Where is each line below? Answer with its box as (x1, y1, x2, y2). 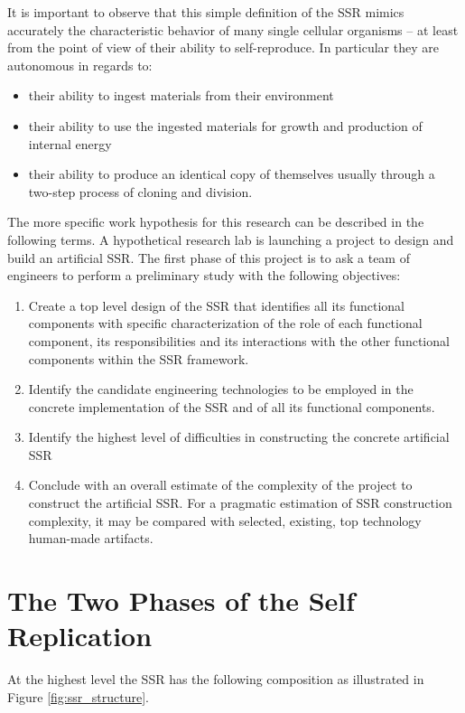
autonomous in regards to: (7, 55, 153, 74)
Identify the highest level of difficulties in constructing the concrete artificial (28, 427, 450, 446)
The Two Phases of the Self (7, 582, 356, 619)
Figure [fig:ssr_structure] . (7, 687, 149, 706)
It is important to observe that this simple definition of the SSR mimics (7, 3, 405, 21)
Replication (7, 617, 153, 654)
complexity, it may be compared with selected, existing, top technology (28, 511, 422, 530)
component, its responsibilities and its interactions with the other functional (28, 331, 450, 350)
